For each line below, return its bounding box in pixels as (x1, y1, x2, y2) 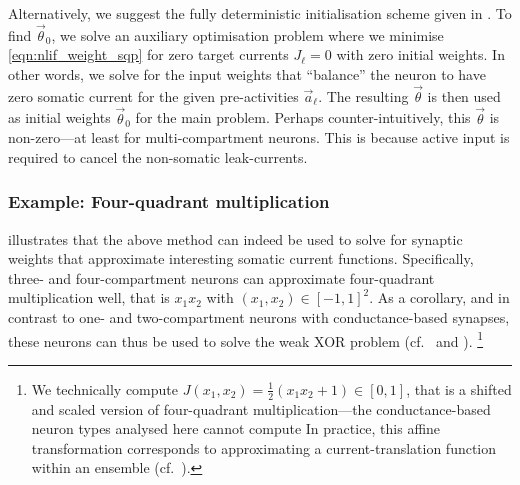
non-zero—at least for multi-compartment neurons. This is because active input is (8, 127, 510, 148)
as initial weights (8, 107, 111, 128)
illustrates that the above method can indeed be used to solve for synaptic (8, 228, 463, 249)
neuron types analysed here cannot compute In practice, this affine (31, 418, 441, 439)
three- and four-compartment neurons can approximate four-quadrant (8, 267, 435, 288)
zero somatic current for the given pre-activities (8, 85, 299, 106)
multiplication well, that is (8, 287, 170, 308)
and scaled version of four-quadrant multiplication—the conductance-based (31, 398, 491, 419)
